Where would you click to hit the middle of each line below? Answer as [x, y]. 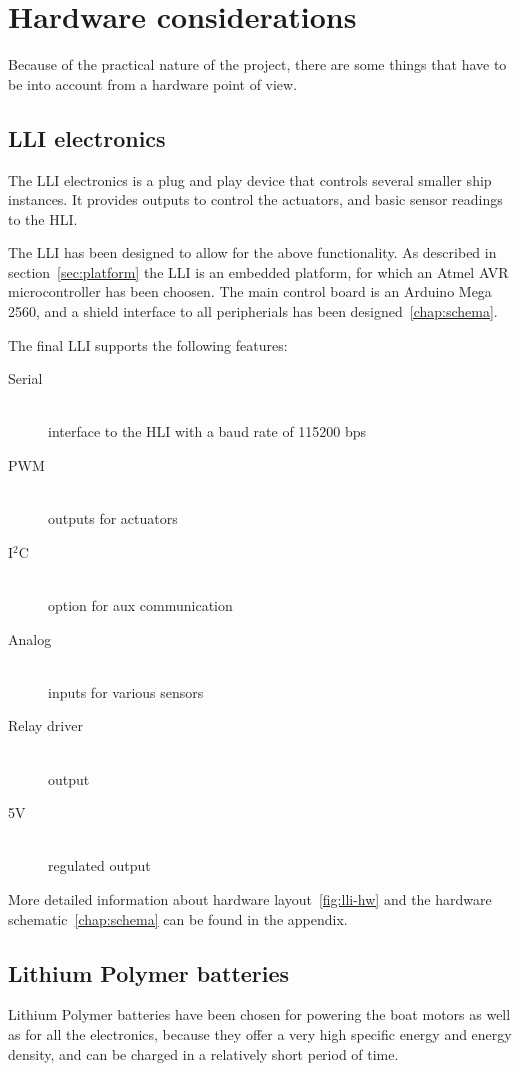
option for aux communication [140, 605]
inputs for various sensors [126, 691]
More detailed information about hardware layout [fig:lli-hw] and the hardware [250, 898]
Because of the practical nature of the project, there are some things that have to [257, 64]
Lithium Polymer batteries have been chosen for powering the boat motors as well [259, 1014]
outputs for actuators [113, 518]
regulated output [99, 865]
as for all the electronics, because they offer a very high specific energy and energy [260, 1033]
